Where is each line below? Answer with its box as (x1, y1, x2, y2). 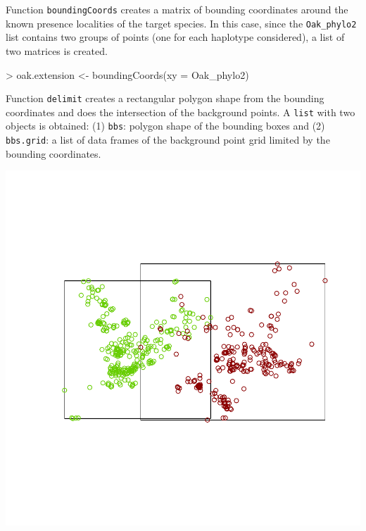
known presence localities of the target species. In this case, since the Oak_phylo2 (6, 15, 357, 30)
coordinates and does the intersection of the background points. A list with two (6, 104, 355, 119)
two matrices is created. (6, 43, 108, 58)
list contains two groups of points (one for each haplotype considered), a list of (6, 30, 345, 44)
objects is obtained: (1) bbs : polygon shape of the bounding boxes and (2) (6, 118, 325, 133)
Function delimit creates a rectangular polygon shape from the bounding (6, 91, 324, 106)
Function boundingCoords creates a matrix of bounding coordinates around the (6, 2, 348, 16)
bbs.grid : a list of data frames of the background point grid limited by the (6, 132, 330, 147)
